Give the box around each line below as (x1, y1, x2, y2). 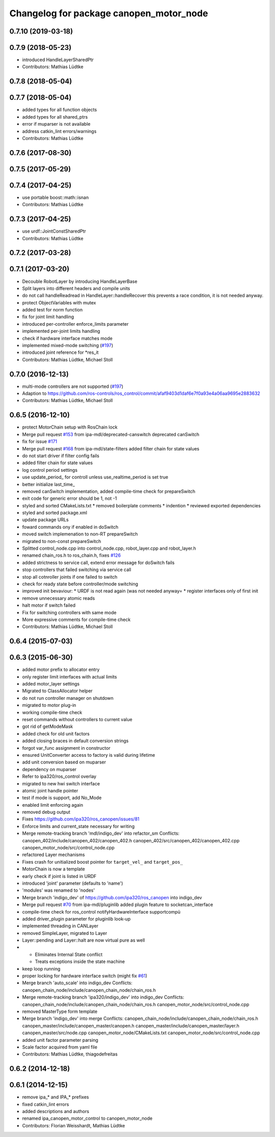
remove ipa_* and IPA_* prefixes (22, 1094, 89, 1100)
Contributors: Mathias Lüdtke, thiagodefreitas (22, 1051, 118, 1057)
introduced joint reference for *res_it (22, 349, 99, 356)
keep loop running (22, 965, 61, 972)
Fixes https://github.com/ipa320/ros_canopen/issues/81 (22, 816, 140, 822)
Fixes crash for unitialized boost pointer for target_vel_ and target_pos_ (22, 859, 183, 865)
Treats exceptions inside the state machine (35, 958, 125, 964)
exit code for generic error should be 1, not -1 (22, 495, 117, 501)
